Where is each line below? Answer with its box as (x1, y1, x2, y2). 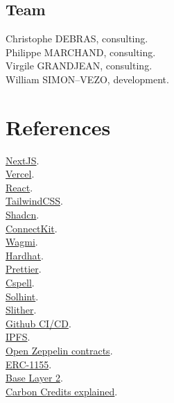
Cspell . (6, 275, 35, 290)
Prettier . (6, 261, 42, 276)
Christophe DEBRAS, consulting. (6, 31, 148, 46)
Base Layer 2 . (6, 370, 63, 385)
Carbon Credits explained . (6, 384, 118, 398)
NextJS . (6, 153, 40, 167)
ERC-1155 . (6, 357, 52, 371)
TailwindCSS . (6, 194, 63, 208)
